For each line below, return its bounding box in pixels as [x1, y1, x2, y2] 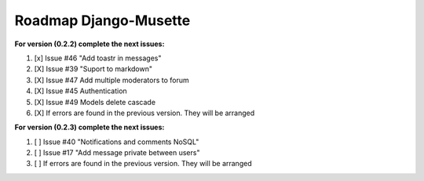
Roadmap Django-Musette [14, 12, 191, 29]
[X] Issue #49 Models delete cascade [34, 97, 156, 107]
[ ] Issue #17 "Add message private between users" [34, 148, 200, 157]
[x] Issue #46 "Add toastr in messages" [34, 53, 162, 63]
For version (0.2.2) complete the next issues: [14, 39, 165, 49]
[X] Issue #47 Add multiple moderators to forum [34, 75, 190, 85]
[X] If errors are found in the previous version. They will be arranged [34, 108, 255, 118]
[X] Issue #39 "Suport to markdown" [34, 64, 153, 74]
